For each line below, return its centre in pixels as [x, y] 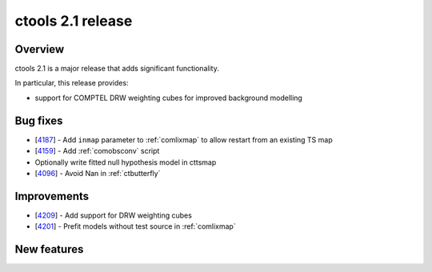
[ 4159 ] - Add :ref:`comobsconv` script [97, 151]
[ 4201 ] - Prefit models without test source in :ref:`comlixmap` [135, 226]
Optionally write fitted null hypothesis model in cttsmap [126, 162]
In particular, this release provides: [72, 83]
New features [49, 249]
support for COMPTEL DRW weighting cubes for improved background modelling [169, 98]
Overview [40, 49]
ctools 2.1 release [74, 21]
